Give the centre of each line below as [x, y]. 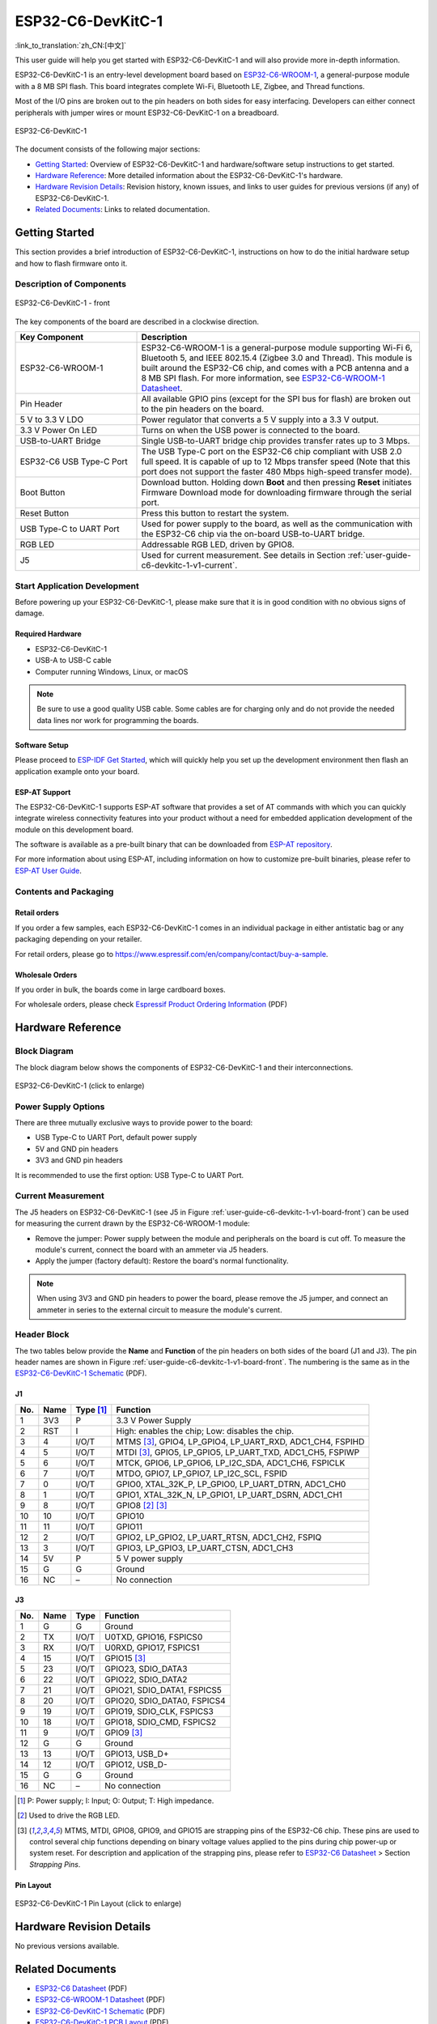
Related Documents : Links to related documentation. [123, 210]
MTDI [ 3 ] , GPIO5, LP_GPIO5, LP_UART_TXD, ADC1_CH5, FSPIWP [238, 1452]
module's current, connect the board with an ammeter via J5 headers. [152, 1249]
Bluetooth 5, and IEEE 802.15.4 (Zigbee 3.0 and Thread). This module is [277, 358]
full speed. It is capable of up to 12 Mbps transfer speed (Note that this [276, 461]
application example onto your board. [77, 771]
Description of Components [71, 284]
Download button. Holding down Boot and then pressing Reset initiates [276, 483]
